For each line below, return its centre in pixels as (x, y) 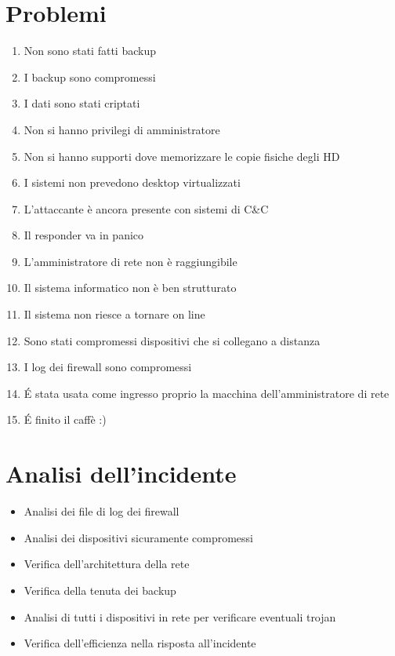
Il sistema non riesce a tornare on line (114, 314)
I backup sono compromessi (90, 77)
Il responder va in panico (84, 235)
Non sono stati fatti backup (90, 51)
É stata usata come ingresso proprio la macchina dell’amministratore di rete (207, 393)
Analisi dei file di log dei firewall (101, 511)
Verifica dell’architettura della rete (107, 564)
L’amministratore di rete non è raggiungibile (130, 261)
